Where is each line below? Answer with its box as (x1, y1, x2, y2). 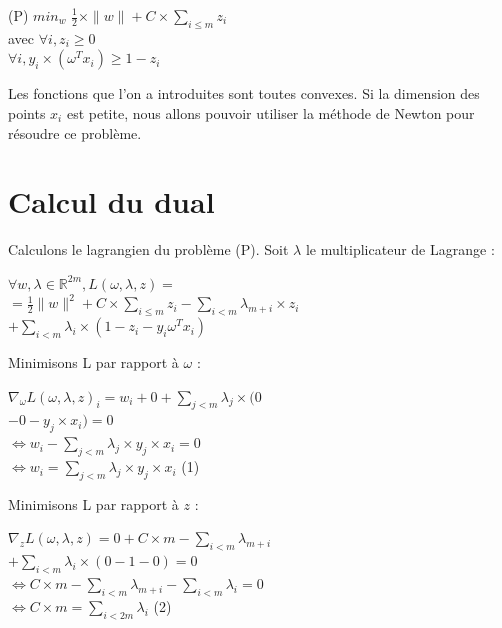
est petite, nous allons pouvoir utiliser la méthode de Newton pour (66, 102, 475, 123)
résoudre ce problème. (8, 122, 142, 143)
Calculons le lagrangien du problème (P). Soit (8, 239, 289, 260)
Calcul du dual (8, 181, 215, 222)
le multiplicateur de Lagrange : (305, 239, 495, 260)
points (8, 102, 46, 123)
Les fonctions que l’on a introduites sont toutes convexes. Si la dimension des (8, 83, 480, 104)
